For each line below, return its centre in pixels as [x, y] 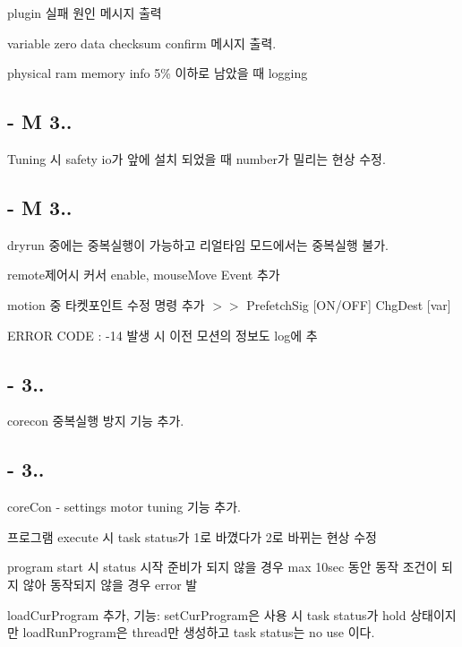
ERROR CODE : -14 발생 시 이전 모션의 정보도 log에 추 [163, 335]
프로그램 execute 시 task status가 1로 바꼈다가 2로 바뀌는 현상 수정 [192, 536]
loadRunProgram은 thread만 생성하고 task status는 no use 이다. [199, 632]
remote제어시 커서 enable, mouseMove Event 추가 [144, 275]
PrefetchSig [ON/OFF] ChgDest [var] [349, 304]
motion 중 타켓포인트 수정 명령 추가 [106, 304]
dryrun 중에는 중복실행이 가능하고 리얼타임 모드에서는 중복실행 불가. [198, 244]
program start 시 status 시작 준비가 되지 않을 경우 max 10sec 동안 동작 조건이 [222, 567]
